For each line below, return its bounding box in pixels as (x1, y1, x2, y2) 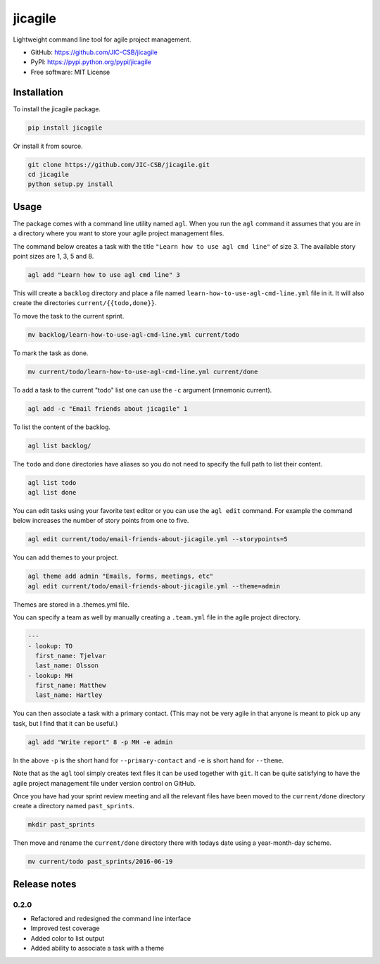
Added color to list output (30, 934, 105, 942)
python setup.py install (27, 180, 114, 188)
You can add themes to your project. (13, 553, 119, 562)
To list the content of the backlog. (13, 423, 111, 431)
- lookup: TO (27, 642, 73, 650)
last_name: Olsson (35, 662, 99, 669)
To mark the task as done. (13, 349, 89, 357)
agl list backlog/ (27, 441, 91, 450)
